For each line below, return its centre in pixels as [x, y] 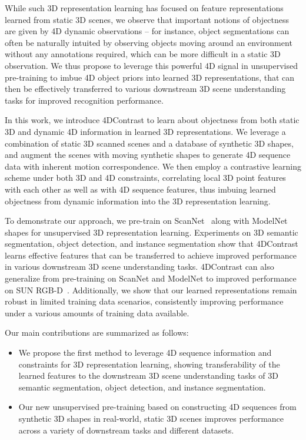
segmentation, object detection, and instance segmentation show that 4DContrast [152, 244]
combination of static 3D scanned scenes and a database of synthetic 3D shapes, [149, 143]
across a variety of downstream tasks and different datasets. [126, 430]
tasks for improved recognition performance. [84, 100]
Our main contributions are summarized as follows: [97, 333]
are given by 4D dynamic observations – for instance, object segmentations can [147, 31]
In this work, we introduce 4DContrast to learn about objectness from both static [152, 120]
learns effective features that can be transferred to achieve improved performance [151, 255]
